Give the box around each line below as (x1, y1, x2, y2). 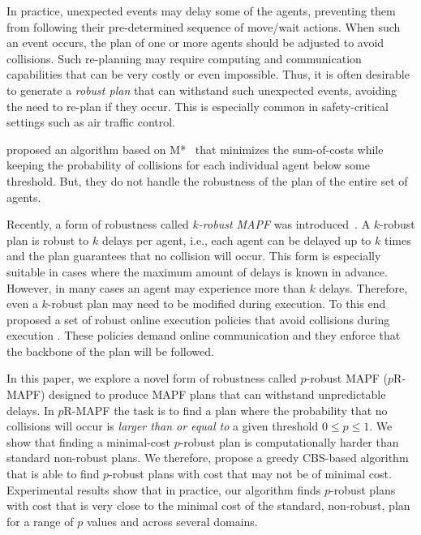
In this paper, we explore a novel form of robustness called (6, 370, 297, 387)
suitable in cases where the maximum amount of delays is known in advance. (6, 263, 388, 280)
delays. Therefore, (319, 279, 408, 296)
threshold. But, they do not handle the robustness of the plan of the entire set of (6, 172, 408, 189)
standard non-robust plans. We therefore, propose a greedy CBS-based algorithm (6, 449, 409, 466)
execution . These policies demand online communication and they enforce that (6, 327, 401, 344)
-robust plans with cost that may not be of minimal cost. (109, 465, 392, 482)
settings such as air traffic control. (6, 113, 176, 131)
